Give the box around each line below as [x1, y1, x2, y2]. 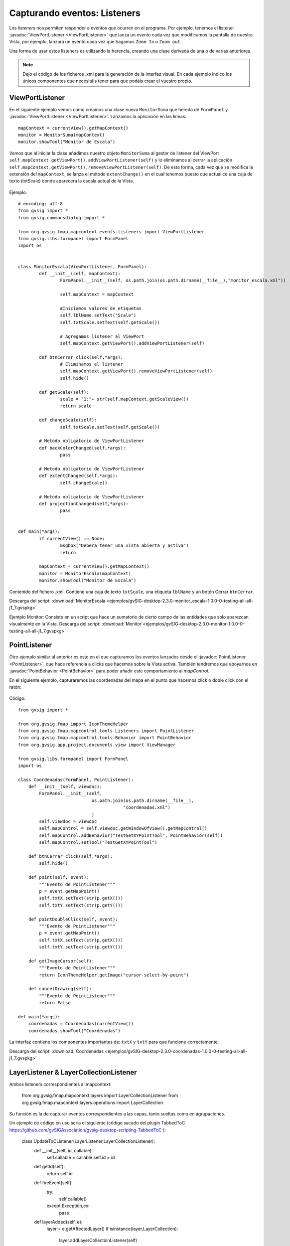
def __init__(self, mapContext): [39, 271, 121, 276]
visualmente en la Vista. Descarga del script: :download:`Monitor [9, 621, 142, 627]
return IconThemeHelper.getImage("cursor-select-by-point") [39, 972, 189, 978]
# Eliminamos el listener [60, 361, 124, 367]
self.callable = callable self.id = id [46, 1154, 115, 1160]
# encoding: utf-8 [18, 201, 63, 207]
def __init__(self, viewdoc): [28, 784, 102, 789]
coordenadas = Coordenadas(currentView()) [28, 1021, 134, 1027]
